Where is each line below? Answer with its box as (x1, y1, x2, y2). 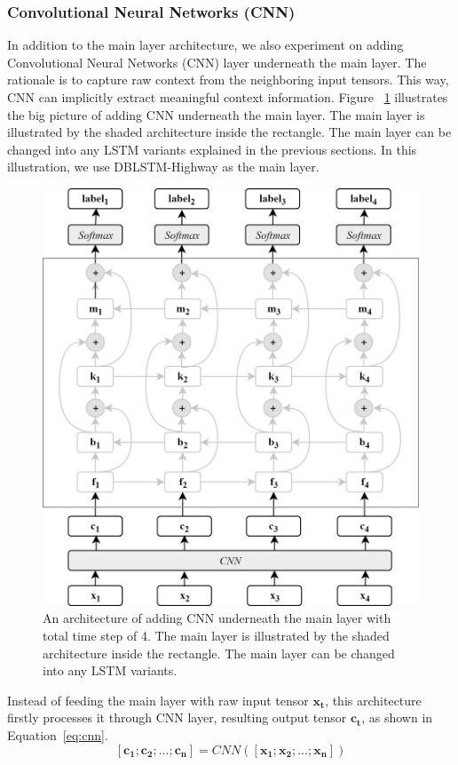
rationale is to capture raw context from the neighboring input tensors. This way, (7, 70, 449, 89)
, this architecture (325, 690, 422, 709)
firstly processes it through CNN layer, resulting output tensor (7, 708, 347, 727)
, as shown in (361, 708, 433, 727)
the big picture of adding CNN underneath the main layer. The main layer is (7, 105, 425, 124)
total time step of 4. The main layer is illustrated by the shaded (43, 626, 390, 645)
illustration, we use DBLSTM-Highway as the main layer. (7, 157, 320, 176)
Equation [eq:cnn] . (7, 726, 108, 744)
